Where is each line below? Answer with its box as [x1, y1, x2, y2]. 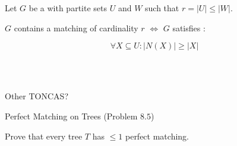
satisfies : [172, 21, 206, 34]
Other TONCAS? [5, 90, 68, 102]
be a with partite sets [29, 2, 107, 14]
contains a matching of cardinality [14, 21, 138, 34]
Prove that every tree [5, 129, 83, 142]
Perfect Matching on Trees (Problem [5, 109, 138, 122]
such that [145, 2, 179, 14]
